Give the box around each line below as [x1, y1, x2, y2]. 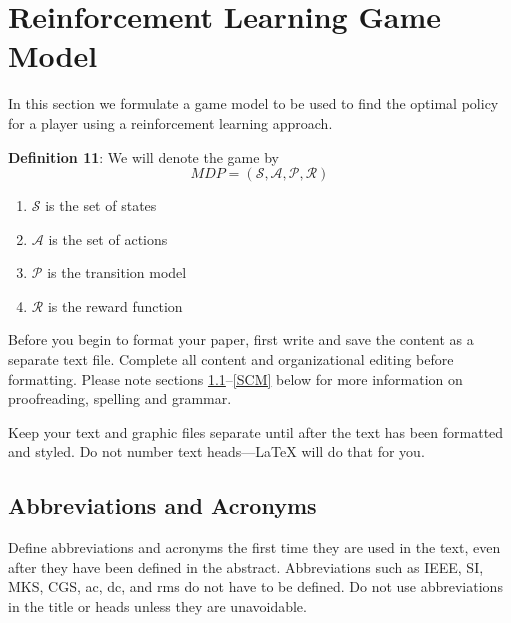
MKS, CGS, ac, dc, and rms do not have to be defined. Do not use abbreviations [8, 576, 503, 597]
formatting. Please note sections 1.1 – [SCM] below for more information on [8, 368, 463, 389]
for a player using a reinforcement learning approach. [8, 112, 333, 133]
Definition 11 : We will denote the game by [8, 146, 279, 167]
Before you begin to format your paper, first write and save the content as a [8, 329, 474, 350]
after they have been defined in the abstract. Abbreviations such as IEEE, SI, [8, 556, 484, 577]
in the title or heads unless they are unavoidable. [8, 596, 307, 617]
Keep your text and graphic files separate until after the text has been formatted [8, 421, 504, 442]
